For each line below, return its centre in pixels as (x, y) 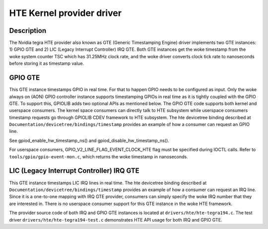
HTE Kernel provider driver (65, 13)
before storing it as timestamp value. (47, 63)
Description (28, 31)
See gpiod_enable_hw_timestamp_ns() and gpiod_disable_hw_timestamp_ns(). (89, 140)
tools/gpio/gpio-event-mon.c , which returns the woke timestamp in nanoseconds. (99, 156)
